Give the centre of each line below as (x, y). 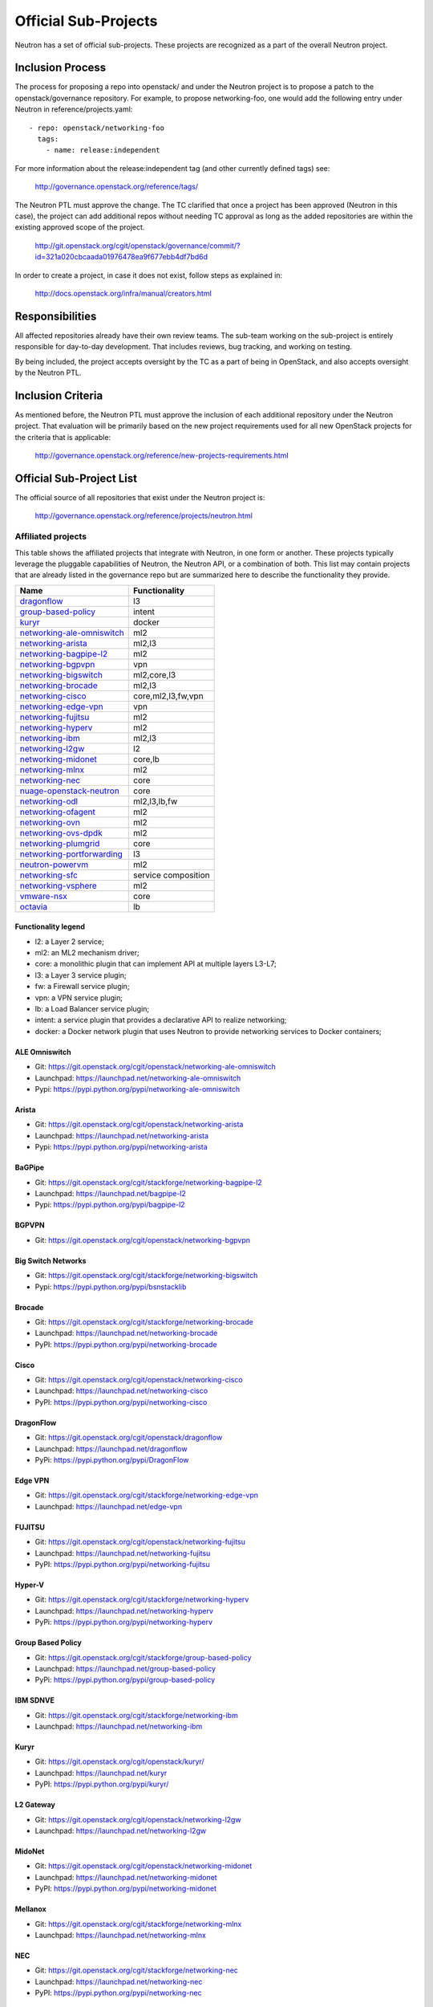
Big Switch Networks (51, 1260)
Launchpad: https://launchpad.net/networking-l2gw (121, 1831)
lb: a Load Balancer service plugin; (92, 1009)
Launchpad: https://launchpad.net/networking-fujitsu (123, 1553)
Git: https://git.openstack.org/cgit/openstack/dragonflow (129, 1438)
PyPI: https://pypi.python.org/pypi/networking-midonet (125, 1889)
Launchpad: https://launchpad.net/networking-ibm (119, 1727)
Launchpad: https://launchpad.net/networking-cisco (121, 1391)
